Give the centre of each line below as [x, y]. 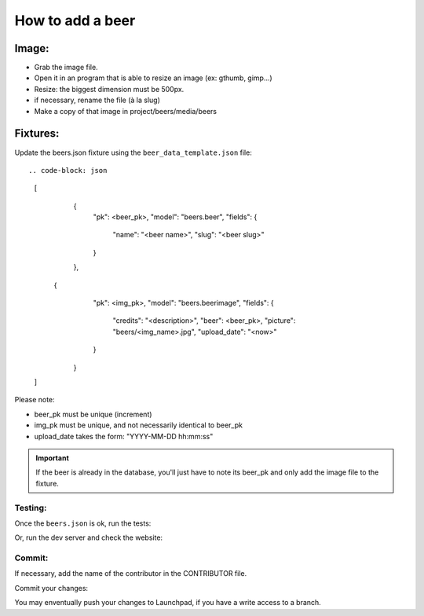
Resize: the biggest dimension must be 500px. [109, 89]
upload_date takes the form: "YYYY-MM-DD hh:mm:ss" [124, 436]
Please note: [35, 400]
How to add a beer [75, 20]
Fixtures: [37, 134]
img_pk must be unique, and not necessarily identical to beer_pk [139, 425]
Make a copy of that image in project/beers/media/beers [126, 111]
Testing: [31, 508]
